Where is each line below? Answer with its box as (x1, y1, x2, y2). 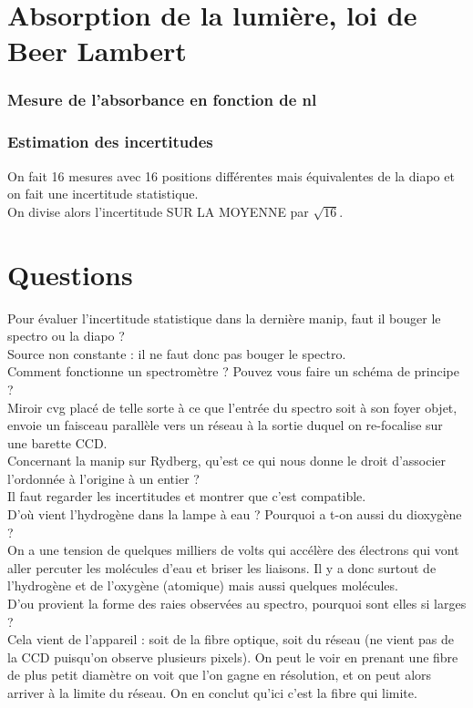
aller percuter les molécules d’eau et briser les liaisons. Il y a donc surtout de (7, 558, 437, 577)
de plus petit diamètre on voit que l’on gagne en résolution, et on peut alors (7, 665, 432, 684)
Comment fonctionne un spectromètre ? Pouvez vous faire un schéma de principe (7, 362, 459, 381)
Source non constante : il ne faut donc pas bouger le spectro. (7, 344, 346, 363)
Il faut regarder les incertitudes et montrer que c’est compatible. (7, 487, 366, 506)
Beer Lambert (7, 32, 187, 69)
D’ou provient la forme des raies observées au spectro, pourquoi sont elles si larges (7, 594, 467, 613)
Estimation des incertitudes (7, 130, 213, 153)
